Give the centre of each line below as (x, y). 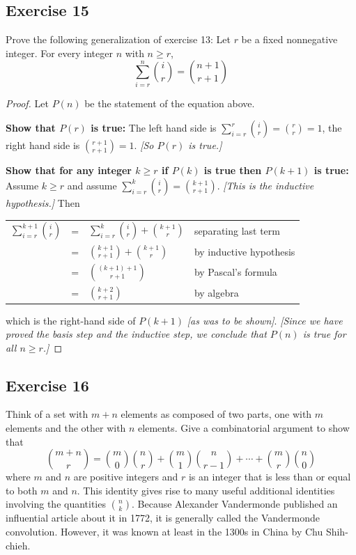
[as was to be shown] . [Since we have (265, 320)
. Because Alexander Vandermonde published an (235, 504)
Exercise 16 (47, 385)
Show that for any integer (69, 170)
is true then (233, 170)
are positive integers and (126, 477)
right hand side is (43, 145)
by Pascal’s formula (235, 272)
